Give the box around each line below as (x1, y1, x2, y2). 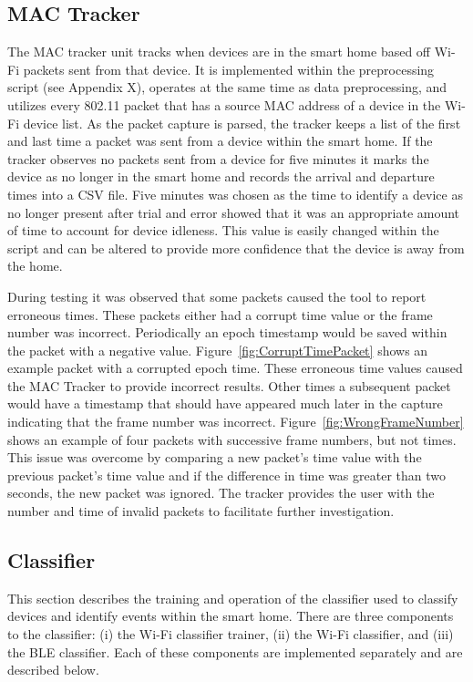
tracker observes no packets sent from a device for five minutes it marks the (7, 149, 429, 168)
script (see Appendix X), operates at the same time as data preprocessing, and (7, 77, 447, 97)
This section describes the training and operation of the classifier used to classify (7, 588, 458, 607)
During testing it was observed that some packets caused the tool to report (7, 286, 427, 305)
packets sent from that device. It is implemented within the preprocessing (23, 59, 435, 78)
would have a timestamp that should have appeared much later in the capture (7, 394, 443, 413)
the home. (7, 256, 63, 275)
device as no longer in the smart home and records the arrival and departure (7, 167, 435, 186)
